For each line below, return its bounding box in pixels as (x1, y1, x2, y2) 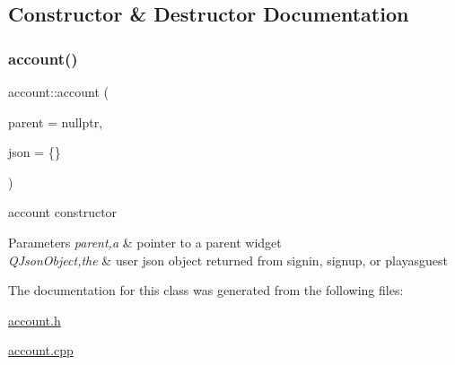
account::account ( (8, 83, 109, 100)
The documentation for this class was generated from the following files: (8, 281, 404, 300)
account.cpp (8, 341, 74, 360)
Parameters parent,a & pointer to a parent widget (8, 232, 282, 251)
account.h (8, 310, 61, 329)
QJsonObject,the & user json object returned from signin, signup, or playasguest (8, 250, 449, 269)
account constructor (8, 203, 118, 222)
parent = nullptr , (8, 112, 103, 131)
